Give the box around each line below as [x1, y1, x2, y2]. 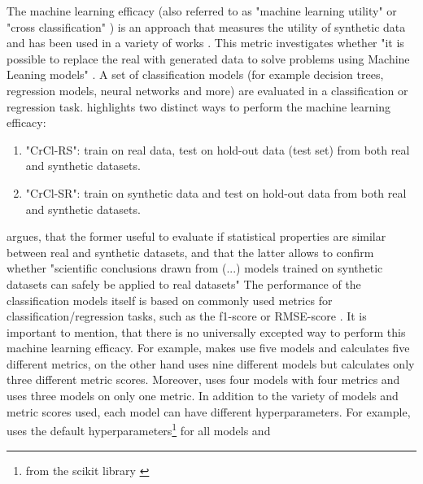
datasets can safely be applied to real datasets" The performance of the [7, 275, 361, 292]
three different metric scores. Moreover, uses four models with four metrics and [7, 371, 400, 388]
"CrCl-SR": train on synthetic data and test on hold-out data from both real [25, 184, 407, 201]
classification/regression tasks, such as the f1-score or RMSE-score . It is [7, 307, 367, 325]
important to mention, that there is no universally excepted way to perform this [7, 323, 406, 340]
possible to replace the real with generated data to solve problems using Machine [7, 50, 410, 67]
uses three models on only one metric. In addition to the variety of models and [7, 387, 399, 404]
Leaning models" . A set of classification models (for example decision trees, [7, 66, 384, 83]
